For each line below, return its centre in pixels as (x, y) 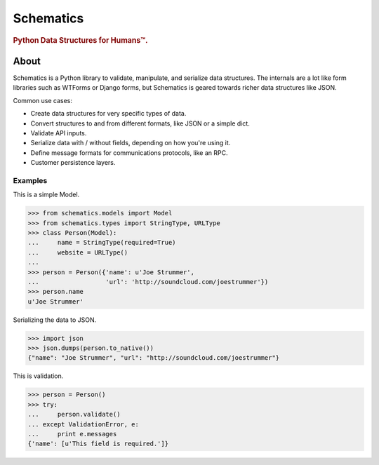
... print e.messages (72, 434)
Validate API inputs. (59, 133)
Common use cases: (43, 100)
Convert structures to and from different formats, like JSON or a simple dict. (140, 123)
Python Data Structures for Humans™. (80, 40)
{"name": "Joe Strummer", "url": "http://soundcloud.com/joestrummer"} (154, 358)
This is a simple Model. (46, 195)
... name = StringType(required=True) (102, 243)
